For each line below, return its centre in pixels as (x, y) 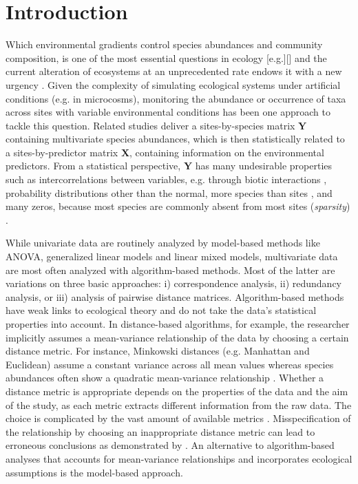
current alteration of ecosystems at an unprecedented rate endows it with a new (174, 71)
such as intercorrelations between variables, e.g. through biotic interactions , (166, 179)
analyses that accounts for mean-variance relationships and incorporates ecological (179, 458)
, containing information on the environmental (227, 152)
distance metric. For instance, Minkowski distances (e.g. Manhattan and (158, 351)
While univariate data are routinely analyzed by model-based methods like (163, 243)
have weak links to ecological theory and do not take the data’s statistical (161, 310)
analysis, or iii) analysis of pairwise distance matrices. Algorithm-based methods (175, 296)
